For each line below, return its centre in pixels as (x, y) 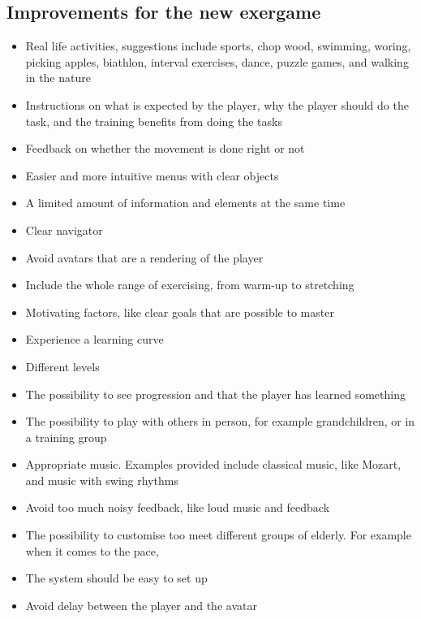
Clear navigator (64, 229)
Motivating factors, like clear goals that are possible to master (180, 312)
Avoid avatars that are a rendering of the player (144, 257)
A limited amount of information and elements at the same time (185, 203)
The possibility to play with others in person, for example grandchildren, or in (220, 421)
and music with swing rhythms (102, 480)
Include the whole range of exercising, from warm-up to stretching (190, 285)
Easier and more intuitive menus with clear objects (152, 175)
